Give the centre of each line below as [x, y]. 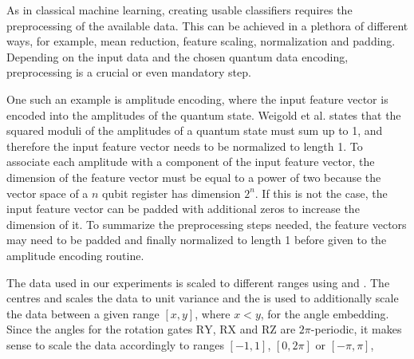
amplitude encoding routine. [75, 255]
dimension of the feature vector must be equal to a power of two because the [194, 177]
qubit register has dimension [172, 193]
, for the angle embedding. [325, 313]
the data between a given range [83, 313]
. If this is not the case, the [321, 193]
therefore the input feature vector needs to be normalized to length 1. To [185, 146]
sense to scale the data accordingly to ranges [115, 344]
